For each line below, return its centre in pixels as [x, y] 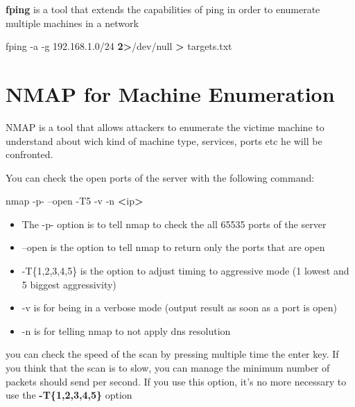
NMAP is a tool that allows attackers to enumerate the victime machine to [165, 127]
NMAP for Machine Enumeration [170, 93]
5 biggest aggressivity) [69, 284]
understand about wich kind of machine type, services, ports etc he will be [164, 140]
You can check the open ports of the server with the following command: [160, 177]
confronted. [29, 154]
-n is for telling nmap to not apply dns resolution [126, 330]
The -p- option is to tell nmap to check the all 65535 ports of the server [174, 224]
